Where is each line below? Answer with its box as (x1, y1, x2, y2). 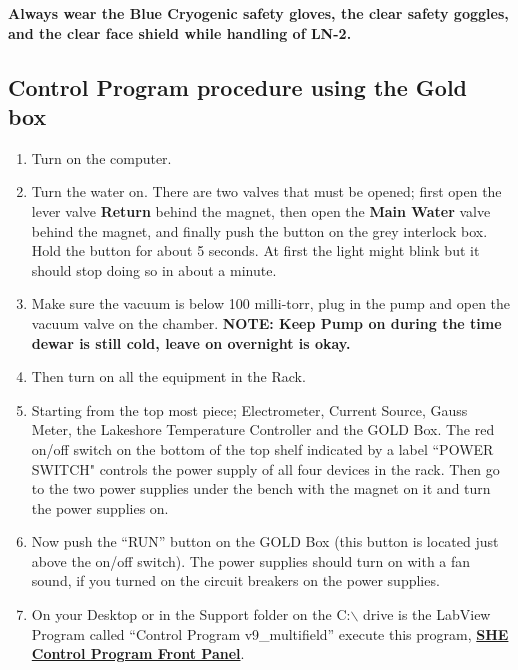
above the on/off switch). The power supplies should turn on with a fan (31, 550, 471, 571)
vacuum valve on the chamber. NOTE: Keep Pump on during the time (31, 312, 502, 333)
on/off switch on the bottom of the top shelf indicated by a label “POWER (31, 438, 494, 459)
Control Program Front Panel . (31, 643, 245, 664)
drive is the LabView (363, 604, 491, 625)
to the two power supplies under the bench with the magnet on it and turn (31, 478, 491, 499)
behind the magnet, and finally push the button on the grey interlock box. (31, 220, 488, 241)
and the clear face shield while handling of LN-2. (8, 22, 352, 43)
